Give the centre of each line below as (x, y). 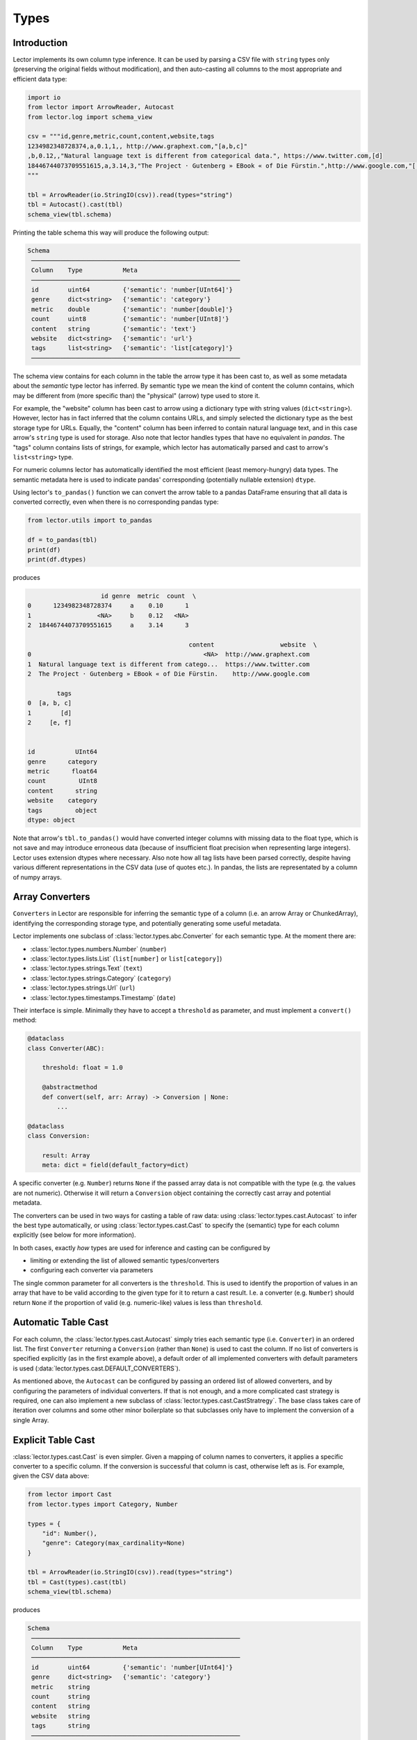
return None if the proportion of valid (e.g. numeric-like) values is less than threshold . (138, 1302)
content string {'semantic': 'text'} (114, 329)
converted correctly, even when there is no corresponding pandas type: (116, 502)
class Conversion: (59, 1136)
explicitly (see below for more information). (74, 1235)
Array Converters (51, 897)
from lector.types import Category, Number (103, 1504)
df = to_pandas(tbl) (62, 540)
